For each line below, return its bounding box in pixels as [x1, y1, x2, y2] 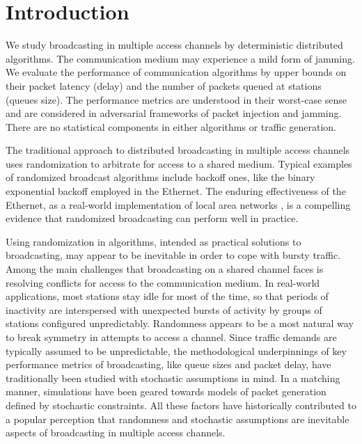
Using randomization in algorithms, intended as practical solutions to [6, 234, 301, 248]
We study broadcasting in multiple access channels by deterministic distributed [6, 38, 343, 52]
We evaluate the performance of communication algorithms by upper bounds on [6, 65, 347, 79]
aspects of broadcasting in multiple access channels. [6, 425, 226, 440]
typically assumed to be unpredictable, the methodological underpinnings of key [6, 343, 347, 358]
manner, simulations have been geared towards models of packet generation [6, 384, 326, 399]
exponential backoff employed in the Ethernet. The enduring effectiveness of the [6, 184, 346, 198]
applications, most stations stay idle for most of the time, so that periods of [6, 289, 329, 303]
